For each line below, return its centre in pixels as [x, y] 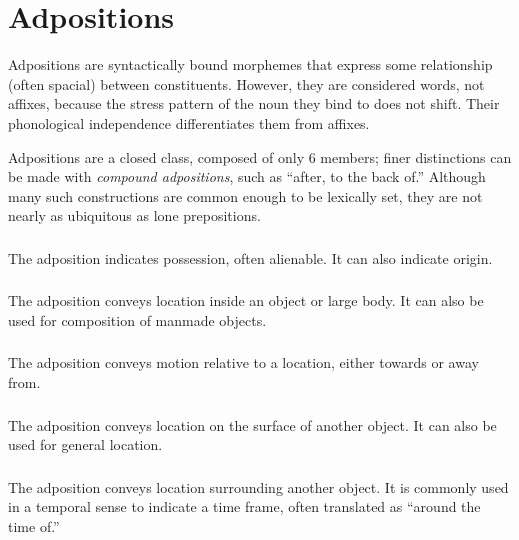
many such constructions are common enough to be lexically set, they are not [245, 195]
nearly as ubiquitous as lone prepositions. [134, 215]
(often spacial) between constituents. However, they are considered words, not [246, 83]
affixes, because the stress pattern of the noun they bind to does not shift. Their [254, 103]
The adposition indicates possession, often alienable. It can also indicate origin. [250, 257]
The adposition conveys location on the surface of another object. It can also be [252, 424]
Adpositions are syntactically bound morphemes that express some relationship [250, 64]
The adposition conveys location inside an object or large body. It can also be [246, 300]
